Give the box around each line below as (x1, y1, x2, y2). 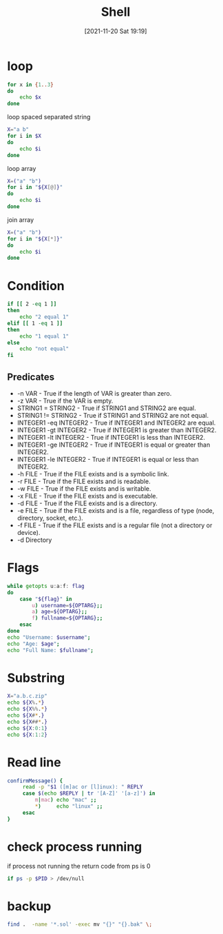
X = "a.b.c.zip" (7, 693, 48, 700)
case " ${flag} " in (19, 596, 72, 602)
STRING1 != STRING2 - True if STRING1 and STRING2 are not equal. (17, 411, 209, 419)
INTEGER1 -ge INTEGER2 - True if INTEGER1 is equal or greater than (17, 440, 211, 449)
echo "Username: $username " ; (7, 633, 91, 641)
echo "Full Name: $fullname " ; (7, 647, 94, 653)
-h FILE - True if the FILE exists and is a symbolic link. (17, 469, 169, 478)
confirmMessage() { (7, 777, 63, 784)
